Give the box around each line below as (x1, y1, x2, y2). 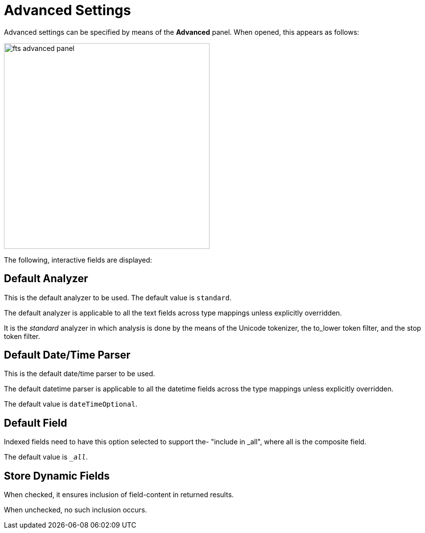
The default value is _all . (4, 453, 88, 461)
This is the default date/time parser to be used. (4, 369, 155, 378)
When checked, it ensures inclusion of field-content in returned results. (4, 490, 234, 499)
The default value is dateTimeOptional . (4, 400, 138, 409)
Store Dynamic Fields (4, 469, 110, 482)
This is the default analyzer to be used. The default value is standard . (4, 293, 232, 302)
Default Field (4, 416, 68, 429)
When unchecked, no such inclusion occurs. (4, 506, 147, 514)
